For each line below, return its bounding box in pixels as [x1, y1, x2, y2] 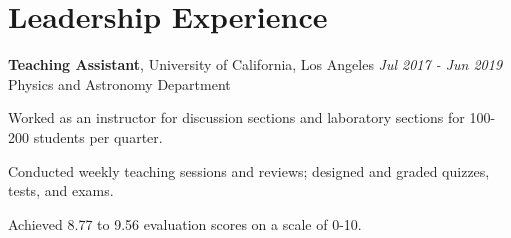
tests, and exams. [8, 180, 114, 201]
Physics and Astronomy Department [8, 73, 231, 94]
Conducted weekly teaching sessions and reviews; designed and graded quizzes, [8, 160, 490, 181]
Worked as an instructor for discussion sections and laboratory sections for [8, 107, 465, 128]
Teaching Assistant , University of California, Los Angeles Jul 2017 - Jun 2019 [8, 54, 503, 75]
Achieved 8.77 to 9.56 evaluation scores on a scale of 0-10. [8, 213, 362, 234]
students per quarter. [33, 126, 163, 147]
